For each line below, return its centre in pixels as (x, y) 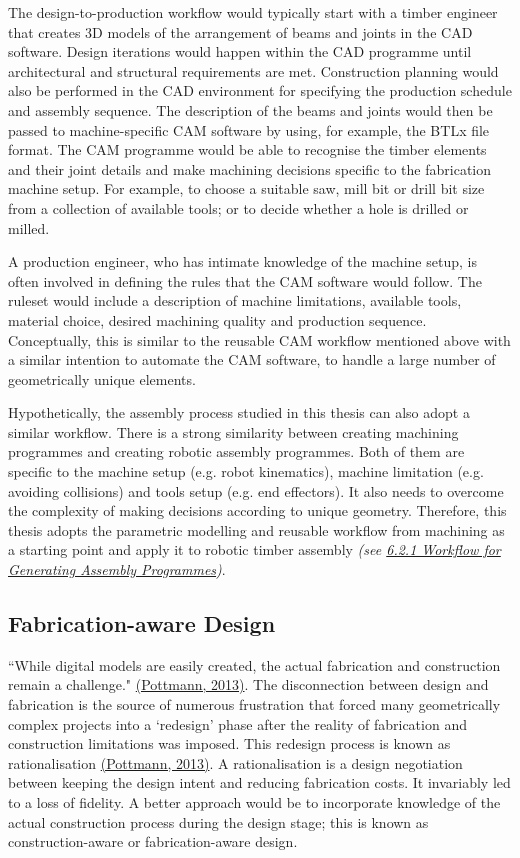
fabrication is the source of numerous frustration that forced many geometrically (254, 704)
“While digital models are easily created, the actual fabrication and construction (254, 664)
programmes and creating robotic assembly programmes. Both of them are (236, 451)
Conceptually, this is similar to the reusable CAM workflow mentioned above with (259, 339)
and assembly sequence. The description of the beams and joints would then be (250, 109)
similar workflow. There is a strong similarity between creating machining (233, 431)
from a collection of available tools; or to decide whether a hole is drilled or (238, 207)
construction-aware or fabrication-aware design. (153, 841)
